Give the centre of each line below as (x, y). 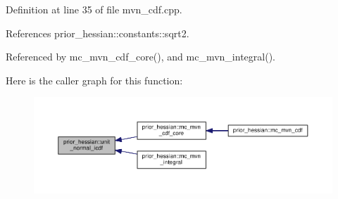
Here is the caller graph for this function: (94, 80)
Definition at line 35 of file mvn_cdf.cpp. (94, 9)
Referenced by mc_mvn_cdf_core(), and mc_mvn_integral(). (140, 57)
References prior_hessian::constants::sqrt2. (98, 33)
